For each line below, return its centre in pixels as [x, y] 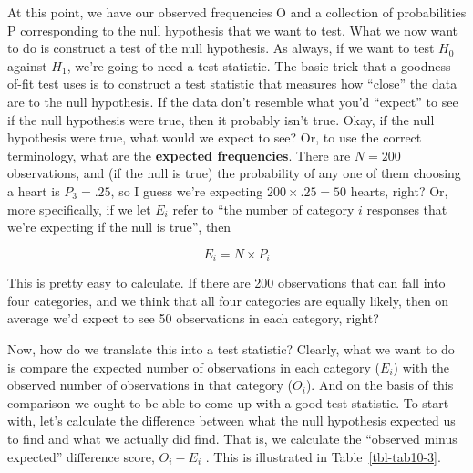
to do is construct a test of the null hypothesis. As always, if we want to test [221, 48]
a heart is [34, 190]
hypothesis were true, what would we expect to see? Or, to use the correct [215, 137]
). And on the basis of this [380, 385]
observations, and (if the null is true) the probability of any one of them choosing [234, 173]
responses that [407, 209]
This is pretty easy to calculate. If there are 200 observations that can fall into [226, 283]
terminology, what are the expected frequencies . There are [179, 155]
